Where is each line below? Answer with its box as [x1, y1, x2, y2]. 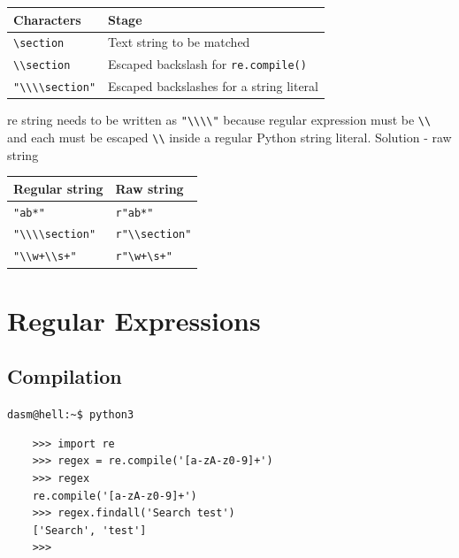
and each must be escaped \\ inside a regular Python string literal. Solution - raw [7, 127, 452, 146]
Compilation [7, 363, 122, 390]
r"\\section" [115, 228, 192, 241]
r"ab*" [115, 206, 154, 219]
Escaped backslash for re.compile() [108, 55, 307, 73]
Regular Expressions [7, 302, 261, 338]
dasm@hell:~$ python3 [7, 409, 134, 422]
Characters [13, 10, 81, 28]
